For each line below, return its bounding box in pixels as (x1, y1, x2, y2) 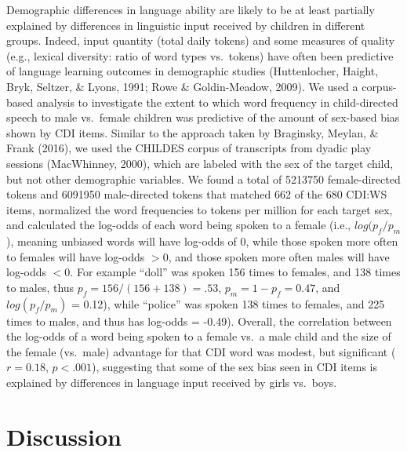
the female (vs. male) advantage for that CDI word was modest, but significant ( (6, 343, 396, 359)
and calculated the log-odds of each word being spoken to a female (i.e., (6, 217, 351, 233)
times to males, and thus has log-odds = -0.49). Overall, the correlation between (6, 312, 392, 329)
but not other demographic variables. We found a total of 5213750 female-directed (6, 170, 401, 187)
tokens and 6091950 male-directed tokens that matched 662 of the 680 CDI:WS (6, 186, 387, 202)
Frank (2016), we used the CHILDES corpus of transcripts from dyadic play (6, 140, 372, 156)
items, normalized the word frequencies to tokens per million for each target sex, (6, 201, 393, 217)
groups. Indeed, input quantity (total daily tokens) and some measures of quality (6, 32, 395, 49)
